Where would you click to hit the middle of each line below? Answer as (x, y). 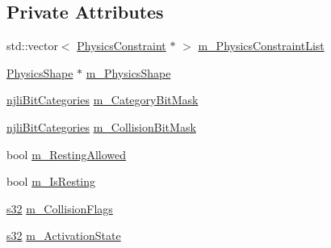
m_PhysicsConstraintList (261, 46)
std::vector (32, 46)
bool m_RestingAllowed (67, 154)
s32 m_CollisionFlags (60, 208)
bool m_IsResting (51, 181)
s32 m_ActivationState (64, 235)
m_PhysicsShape (128, 72)
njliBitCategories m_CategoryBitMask (103, 100)
